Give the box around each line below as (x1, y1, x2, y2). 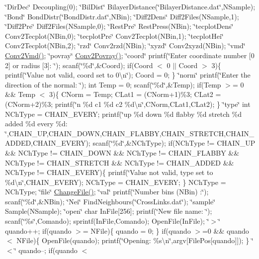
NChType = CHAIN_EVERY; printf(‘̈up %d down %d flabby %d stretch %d (5, 108, 242, 119)
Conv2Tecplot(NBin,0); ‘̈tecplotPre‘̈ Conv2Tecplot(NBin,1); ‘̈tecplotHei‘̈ (5, 30, 224, 41)
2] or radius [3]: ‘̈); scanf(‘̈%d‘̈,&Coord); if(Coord (5, 60, 153, 70)
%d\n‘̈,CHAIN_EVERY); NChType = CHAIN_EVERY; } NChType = (5, 176, 226, 187)
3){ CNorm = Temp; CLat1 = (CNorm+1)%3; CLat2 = (49, 89, 221, 99)
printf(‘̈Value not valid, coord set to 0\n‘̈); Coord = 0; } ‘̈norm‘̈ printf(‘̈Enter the (5, 70, 251, 80)
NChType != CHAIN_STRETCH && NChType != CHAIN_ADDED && (5, 157, 234, 168)
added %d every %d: (5, 118, 68, 129)
